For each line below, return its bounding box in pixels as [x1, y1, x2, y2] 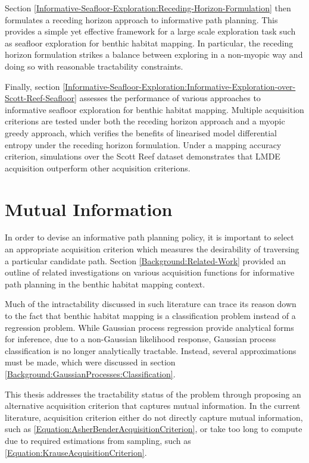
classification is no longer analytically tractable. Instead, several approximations [5, 344, 296, 356]
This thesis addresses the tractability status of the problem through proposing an [5, 387, 301, 400]
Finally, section [5, 80, 60, 92]
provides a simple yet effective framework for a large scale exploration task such [5, 25, 296, 37]
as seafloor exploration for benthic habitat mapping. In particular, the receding [5, 36, 294, 49]
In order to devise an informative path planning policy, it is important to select [5, 231, 294, 243]
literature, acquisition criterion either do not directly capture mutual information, [5, 411, 303, 423]
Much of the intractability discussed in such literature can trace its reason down [5, 298, 296, 310]
